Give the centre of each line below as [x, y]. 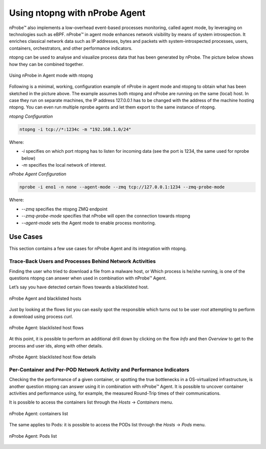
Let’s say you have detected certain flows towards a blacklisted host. [79, 287]
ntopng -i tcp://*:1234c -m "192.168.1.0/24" [75, 129]
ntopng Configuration [31, 116]
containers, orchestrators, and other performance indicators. [71, 48]
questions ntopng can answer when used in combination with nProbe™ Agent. [88, 278]
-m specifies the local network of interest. [64, 165]
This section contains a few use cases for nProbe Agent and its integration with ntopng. [98, 248]
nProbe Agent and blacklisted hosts [45, 298]
